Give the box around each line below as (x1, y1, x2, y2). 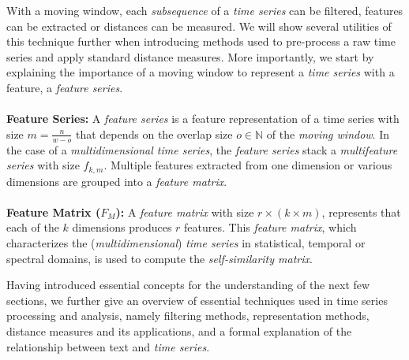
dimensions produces (72, 219, 172, 236)
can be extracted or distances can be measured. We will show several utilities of (6, 17, 392, 34)
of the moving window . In (266, 125, 390, 142)
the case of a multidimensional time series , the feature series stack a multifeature (6, 141, 398, 158)
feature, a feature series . (6, 79, 123, 95)
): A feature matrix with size (115, 203, 254, 220)
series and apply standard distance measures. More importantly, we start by (6, 48, 374, 65)
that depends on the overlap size (75, 125, 233, 142)
